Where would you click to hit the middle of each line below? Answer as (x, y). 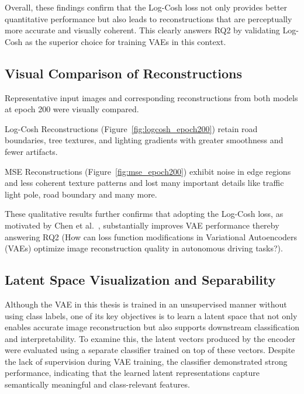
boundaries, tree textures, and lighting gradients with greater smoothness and (144, 140)
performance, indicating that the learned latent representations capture (132, 373)
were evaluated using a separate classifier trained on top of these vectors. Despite (150, 350)
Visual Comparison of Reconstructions (123, 73)
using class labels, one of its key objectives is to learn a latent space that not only (151, 315)
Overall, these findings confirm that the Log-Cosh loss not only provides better (146, 7)
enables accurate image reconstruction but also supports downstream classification (152, 327)
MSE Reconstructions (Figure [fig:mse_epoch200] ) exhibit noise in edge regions (148, 171)
